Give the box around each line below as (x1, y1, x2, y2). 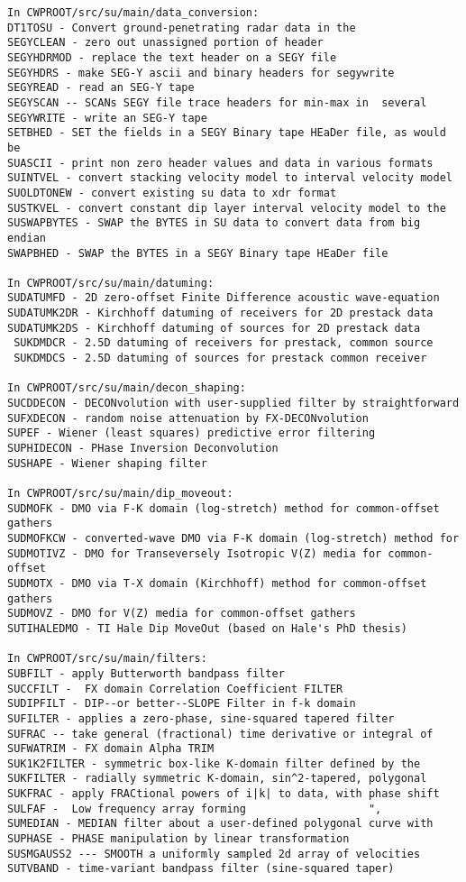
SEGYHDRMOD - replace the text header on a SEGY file (7, 51, 337, 64)
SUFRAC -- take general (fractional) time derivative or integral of (7, 727, 434, 740)
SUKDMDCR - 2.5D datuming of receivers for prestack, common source (14, 336, 434, 350)
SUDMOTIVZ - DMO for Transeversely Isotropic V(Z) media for (7, 547, 382, 560)
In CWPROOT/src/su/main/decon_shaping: (7, 381, 246, 395)
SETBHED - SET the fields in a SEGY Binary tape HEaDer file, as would (7, 126, 446, 140)
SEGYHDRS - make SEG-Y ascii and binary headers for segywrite (7, 66, 395, 79)
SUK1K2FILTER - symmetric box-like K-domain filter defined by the (7, 757, 421, 770)
